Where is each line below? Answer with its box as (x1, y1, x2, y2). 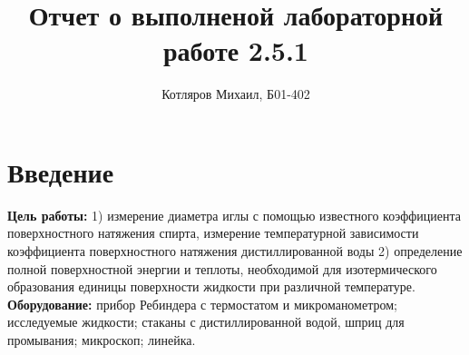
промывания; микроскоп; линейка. (7, 330, 196, 349)
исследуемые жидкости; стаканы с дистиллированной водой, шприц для (7, 312, 405, 331)
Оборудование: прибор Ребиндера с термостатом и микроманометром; (7, 294, 397, 313)
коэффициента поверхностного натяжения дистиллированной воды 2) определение (7, 242, 463, 261)
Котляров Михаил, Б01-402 (161, 84, 310, 104)
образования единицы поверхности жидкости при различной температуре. (7, 277, 415, 296)
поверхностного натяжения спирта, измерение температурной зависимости (7, 223, 419, 242)
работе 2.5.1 (163, 32, 308, 69)
